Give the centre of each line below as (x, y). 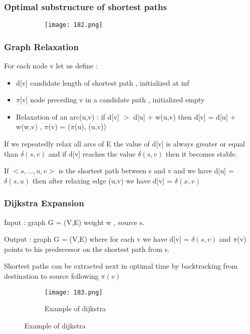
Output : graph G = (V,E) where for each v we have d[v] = (97, 239)
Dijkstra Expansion (44, 203)
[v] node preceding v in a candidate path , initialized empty (112, 100)
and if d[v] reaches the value (92, 153)
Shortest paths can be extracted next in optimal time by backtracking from (121, 266)
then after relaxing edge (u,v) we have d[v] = (102, 180)
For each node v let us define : (51, 66)
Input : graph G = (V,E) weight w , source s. (74, 222)
